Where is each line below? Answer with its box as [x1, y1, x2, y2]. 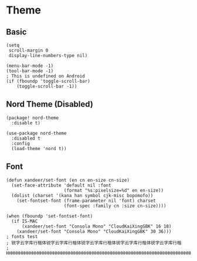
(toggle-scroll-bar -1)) [16, 83, 77, 89]
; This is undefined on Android [6, 73, 85, 79]
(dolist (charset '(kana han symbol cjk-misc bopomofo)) [11, 192, 154, 198]
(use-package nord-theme [6, 130, 67, 136]
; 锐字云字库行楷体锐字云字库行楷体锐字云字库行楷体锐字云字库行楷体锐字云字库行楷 [6, 240, 182, 246]
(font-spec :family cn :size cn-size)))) [63, 203, 167, 209]
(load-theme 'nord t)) [11, 145, 67, 151]
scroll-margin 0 [8, 48, 49, 53]
